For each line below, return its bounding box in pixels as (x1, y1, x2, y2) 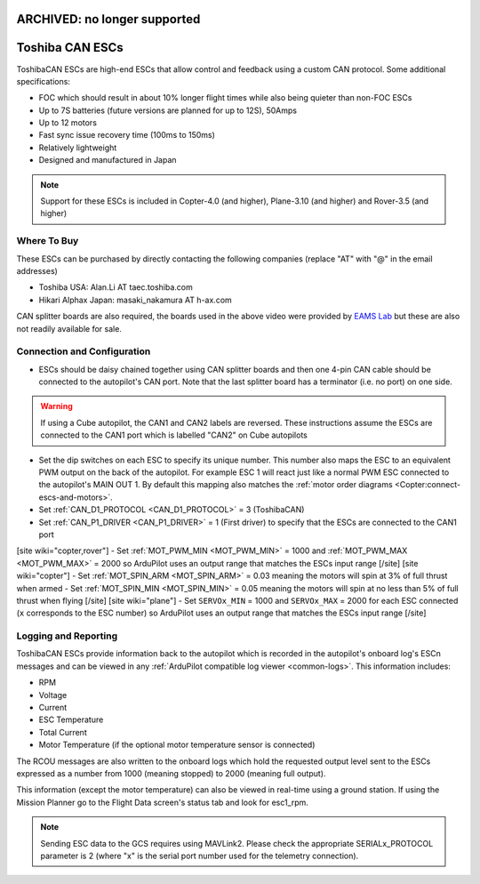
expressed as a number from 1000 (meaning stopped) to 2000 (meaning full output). (16, 767, 326, 778)
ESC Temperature (38, 714, 104, 725)
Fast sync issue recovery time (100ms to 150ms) (38, 130, 215, 141)
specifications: (16, 76, 71, 86)
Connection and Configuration (16, 345, 151, 358)
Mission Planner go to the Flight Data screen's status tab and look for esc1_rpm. (16, 797, 308, 808)
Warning (40, 401, 73, 412)
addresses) (16, 265, 58, 276)
